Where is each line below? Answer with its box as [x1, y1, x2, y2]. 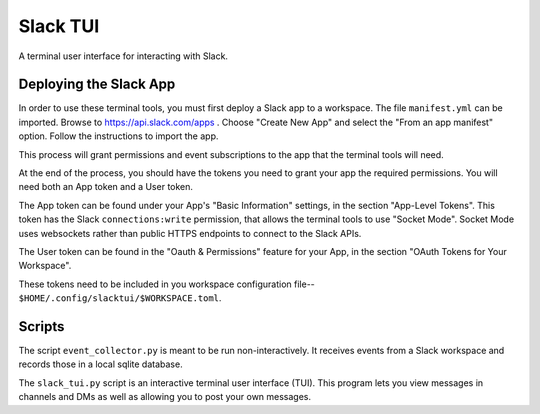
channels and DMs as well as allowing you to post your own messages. [18, 391, 312, 403]
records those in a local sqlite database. [18, 358, 184, 370]
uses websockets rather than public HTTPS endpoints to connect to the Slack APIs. [18, 227, 362, 239]
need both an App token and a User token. [18, 181, 194, 193]
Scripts [18, 318, 65, 335]
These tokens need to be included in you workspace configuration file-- [18, 278, 315, 290]
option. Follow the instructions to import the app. [18, 130, 219, 142]
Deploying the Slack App [18, 76, 176, 93]
